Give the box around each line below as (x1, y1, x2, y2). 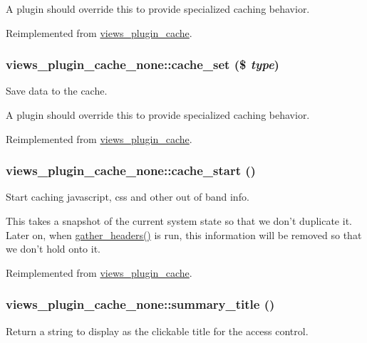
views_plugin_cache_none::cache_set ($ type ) (6, 56, 279, 73)
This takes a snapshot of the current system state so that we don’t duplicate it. (6, 213, 352, 228)
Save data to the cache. (6, 83, 108, 98)
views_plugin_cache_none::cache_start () (6, 162, 256, 179)
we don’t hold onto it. (6, 241, 101, 256)
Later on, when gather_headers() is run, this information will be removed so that (6, 227, 362, 242)
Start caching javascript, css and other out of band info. (6, 189, 249, 204)
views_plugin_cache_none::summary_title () (6, 295, 275, 313)
